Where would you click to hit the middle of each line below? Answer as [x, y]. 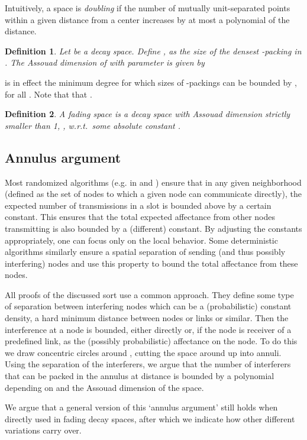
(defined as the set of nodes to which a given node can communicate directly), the [153, 194]
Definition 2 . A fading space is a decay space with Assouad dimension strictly [148, 114]
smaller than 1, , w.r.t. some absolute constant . [93, 125]
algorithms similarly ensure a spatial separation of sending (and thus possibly [145, 252]
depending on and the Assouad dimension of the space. [104, 387]
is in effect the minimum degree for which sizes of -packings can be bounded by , [151, 82]
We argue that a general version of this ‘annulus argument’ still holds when [141, 407]
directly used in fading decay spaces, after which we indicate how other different [150, 418]
